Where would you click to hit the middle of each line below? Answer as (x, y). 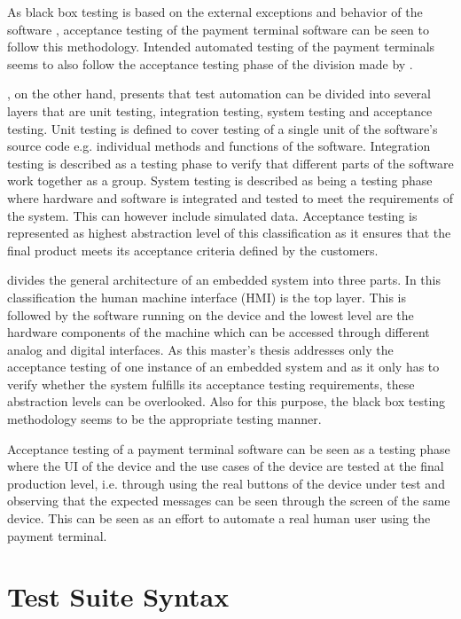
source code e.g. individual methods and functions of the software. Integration (219, 146)
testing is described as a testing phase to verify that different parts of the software (230, 163)
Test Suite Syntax (118, 596)
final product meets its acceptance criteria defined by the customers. (193, 250)
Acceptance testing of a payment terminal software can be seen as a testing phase (229, 448)
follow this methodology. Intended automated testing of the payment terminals (221, 47)
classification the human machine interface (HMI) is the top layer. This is (207, 297)
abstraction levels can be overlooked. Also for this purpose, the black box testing (227, 401)
